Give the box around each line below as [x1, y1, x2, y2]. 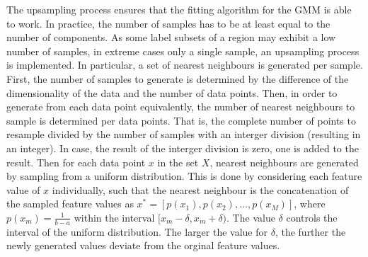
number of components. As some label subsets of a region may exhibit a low [6, 30, 336, 45]
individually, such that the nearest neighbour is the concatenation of [52, 182, 349, 197]
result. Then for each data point [6, 154, 146, 169]
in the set [157, 154, 199, 169]
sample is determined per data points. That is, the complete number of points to [6, 113, 356, 127]
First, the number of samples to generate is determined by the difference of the [6, 71, 349, 86]
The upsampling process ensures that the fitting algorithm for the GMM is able [6, 2, 352, 16]
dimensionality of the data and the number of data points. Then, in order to [6, 85, 338, 100]
